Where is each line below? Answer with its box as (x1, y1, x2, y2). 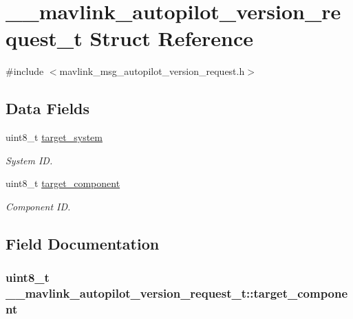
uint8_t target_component (6, 176, 120, 190)
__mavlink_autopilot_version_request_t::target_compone (6, 285, 348, 302)
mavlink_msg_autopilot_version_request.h (59, 64, 245, 78)
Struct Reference (89, 24, 254, 52)
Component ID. (6, 199, 71, 213)
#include (6, 64, 44, 78)
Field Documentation (6, 232, 160, 254)
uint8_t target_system (6, 130, 103, 144)
